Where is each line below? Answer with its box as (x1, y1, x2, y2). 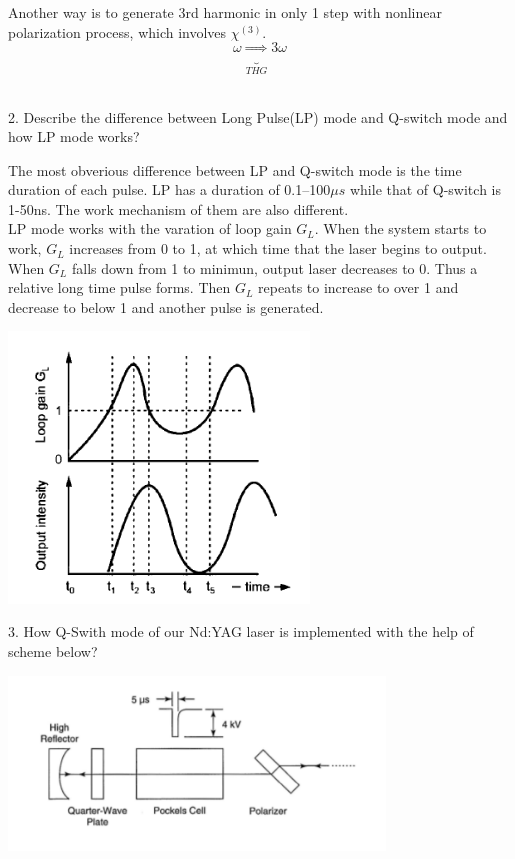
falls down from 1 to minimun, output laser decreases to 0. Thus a (71, 257, 478, 278)
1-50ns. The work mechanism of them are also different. (8, 198, 349, 219)
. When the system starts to (314, 218, 487, 239)
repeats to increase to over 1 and (258, 277, 459, 298)
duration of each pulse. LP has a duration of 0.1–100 (8, 179, 331, 200)
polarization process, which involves (8, 21, 227, 42)
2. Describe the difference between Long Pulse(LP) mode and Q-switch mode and (8, 106, 508, 127)
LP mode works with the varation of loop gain (8, 218, 292, 239)
